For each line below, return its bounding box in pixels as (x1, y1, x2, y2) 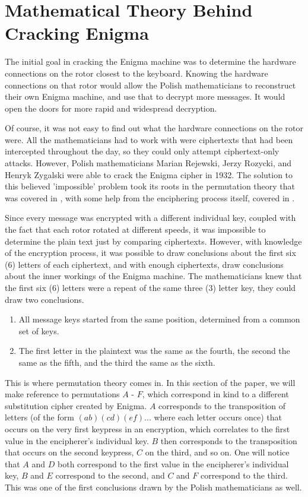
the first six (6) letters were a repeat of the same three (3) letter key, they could (5, 281, 296, 293)
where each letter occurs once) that (154, 411, 282, 423)
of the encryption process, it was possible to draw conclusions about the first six (5, 246, 296, 259)
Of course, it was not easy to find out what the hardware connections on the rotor (5, 122, 303, 134)
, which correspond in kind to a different (142, 388, 289, 400)
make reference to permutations (5, 388, 120, 400)
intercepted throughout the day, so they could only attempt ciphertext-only (5, 145, 280, 157)
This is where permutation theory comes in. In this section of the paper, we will (5, 376, 296, 388)
